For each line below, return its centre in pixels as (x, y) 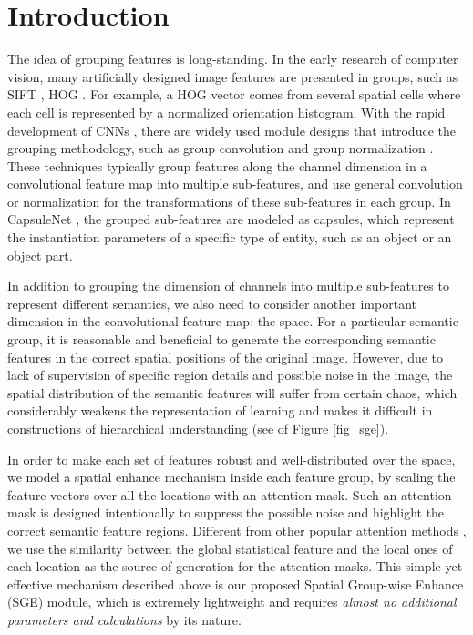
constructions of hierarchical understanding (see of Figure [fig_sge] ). (198, 428)
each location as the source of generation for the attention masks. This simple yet (235, 566)
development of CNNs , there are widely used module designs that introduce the (231, 130)
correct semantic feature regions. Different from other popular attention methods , (237, 530)
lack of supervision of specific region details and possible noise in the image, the (230, 375)
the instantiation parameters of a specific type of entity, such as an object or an (230, 237)
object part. (40, 255)
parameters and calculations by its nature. (124, 619)
